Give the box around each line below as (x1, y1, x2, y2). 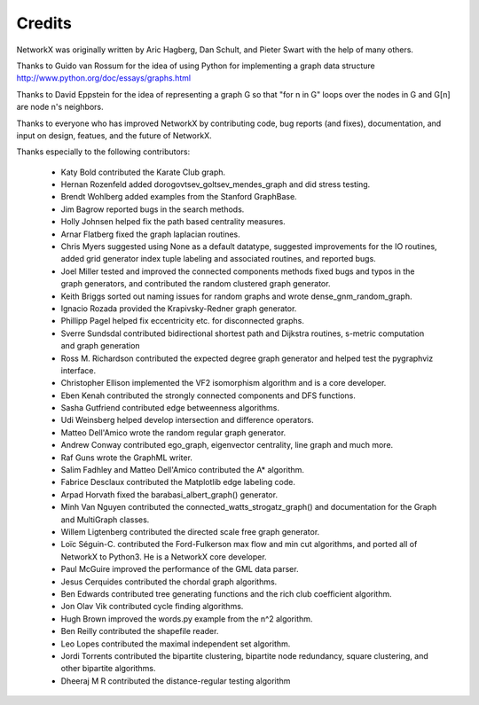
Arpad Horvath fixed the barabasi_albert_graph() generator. (60, 489, 279, 500)
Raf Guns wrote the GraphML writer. (60, 452, 192, 463)
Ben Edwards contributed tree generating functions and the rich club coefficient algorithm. (60, 588, 392, 599)
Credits (16, 13, 73, 33)
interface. (60, 364, 97, 376)
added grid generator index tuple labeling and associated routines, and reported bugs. (60, 254, 376, 264)
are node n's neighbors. (16, 102, 104, 113)
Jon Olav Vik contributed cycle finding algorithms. (60, 601, 244, 612)
